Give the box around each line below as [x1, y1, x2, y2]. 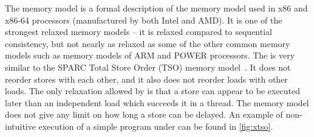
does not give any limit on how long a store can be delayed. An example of [5, 108, 283, 121]
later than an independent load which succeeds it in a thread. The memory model [5, 96, 309, 109]
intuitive [5, 119, 36, 132]
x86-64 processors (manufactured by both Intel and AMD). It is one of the [5, 13, 282, 26]
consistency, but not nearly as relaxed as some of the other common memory [5, 37, 290, 49]
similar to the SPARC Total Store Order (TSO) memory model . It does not [5, 60, 291, 73]
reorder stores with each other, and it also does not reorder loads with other [5, 72, 288, 85]
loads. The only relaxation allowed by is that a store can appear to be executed [5, 84, 301, 97]
